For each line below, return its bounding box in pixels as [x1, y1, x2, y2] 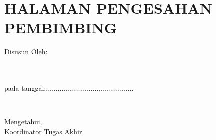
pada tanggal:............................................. [4, 83, 134, 93]
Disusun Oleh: [4, 46, 48, 57]
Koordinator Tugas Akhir [4, 126, 82, 136]
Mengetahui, [4, 116, 42, 127]
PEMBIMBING [4, 17, 117, 38]
